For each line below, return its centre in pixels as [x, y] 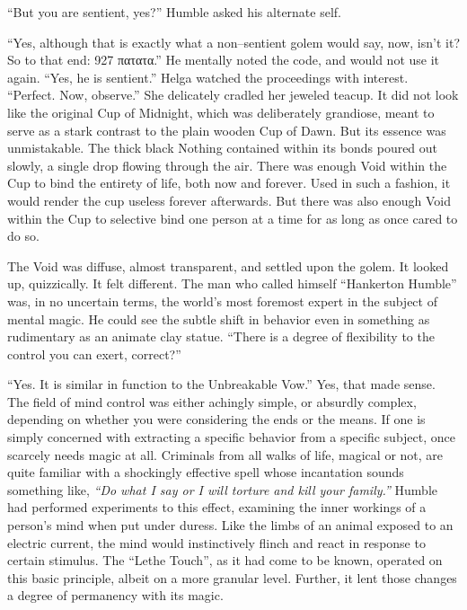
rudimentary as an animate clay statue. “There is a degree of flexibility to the [221, 336]
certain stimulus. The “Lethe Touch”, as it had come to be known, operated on [225, 560]
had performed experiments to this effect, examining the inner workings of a [217, 507]
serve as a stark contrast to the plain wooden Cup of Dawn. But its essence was [227, 130]
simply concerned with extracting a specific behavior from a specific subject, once [231, 437]
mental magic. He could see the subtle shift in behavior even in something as [219, 318]
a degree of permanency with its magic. [115, 595]
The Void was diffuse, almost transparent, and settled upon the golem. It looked [228, 265]
